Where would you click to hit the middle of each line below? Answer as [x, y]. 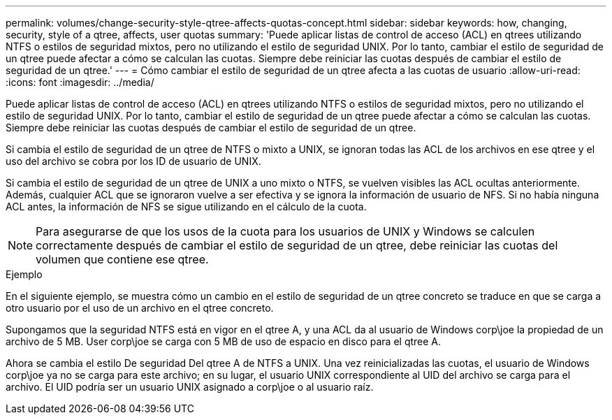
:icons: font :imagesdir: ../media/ [80, 82]
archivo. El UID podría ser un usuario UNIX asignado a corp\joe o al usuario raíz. [190, 387]
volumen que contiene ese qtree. [122, 259]
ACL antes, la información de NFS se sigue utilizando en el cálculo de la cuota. [186, 207]
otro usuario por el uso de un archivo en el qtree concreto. [140, 308]
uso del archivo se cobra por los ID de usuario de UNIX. [133, 161]
